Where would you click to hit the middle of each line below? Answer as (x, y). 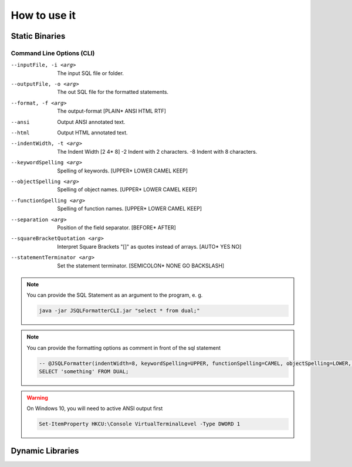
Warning (37, 398)
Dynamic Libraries (45, 451)
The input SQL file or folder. (91, 73)
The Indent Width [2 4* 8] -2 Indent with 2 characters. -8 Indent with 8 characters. (157, 151)
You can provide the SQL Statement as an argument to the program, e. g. (115, 295)
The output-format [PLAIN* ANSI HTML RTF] (112, 111)
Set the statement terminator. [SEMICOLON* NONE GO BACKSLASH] (141, 265)
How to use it (43, 15)
